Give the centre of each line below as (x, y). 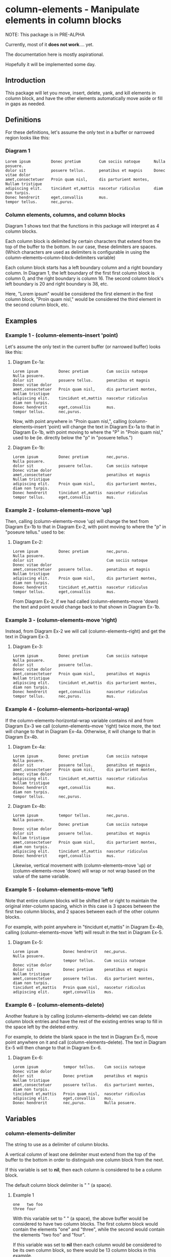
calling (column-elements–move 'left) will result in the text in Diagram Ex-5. (84, 932)
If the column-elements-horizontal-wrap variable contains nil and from (79, 720)
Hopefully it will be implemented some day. (51, 64)
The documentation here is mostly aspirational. (55, 54)
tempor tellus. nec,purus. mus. (64, 696)
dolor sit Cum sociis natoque (80, 561)
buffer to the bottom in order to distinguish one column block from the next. (85, 1160)
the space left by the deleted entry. (42, 1027)
